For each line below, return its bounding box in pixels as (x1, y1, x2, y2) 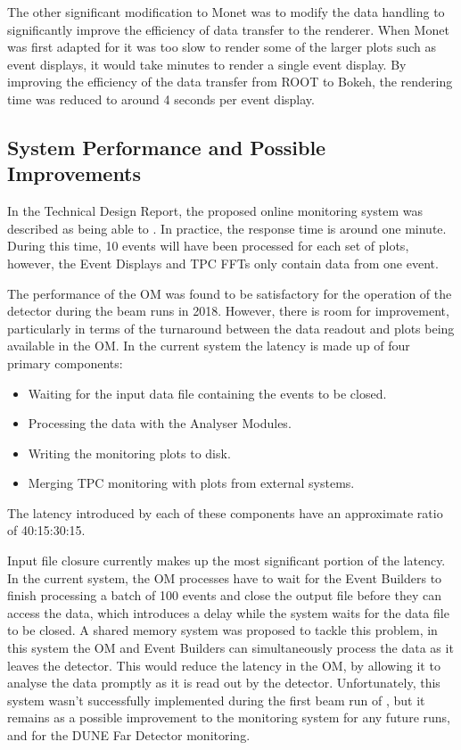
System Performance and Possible (7, 133, 326, 161)
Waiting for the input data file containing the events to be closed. (28, 383, 387, 402)
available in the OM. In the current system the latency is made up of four (7, 336, 410, 355)
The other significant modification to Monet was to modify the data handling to (7, 3, 445, 21)
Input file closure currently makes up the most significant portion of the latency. (7, 551, 446, 570)
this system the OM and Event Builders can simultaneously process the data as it (7, 639, 454, 657)
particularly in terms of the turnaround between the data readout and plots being (7, 318, 455, 337)
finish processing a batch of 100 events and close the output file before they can (7, 586, 441, 605)
